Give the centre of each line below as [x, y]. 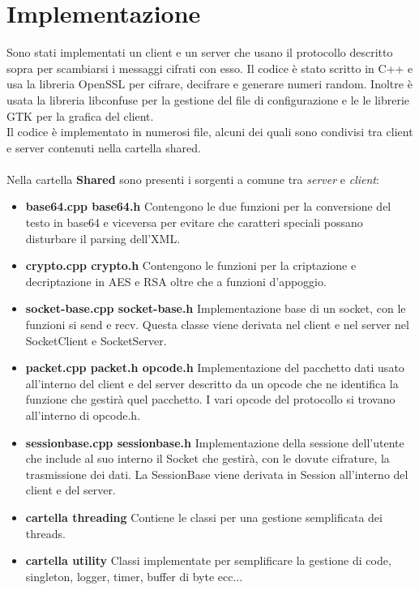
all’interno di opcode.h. [83, 415]
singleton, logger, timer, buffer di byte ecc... [134, 576]
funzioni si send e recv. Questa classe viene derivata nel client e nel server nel [217, 325]
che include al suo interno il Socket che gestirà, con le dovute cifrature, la [207, 458]
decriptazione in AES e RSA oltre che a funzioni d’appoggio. [176, 281]
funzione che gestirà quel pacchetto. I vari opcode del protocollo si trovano [210, 399]
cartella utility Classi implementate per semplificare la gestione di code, [208, 560]
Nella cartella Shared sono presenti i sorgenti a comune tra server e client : [193, 179]
